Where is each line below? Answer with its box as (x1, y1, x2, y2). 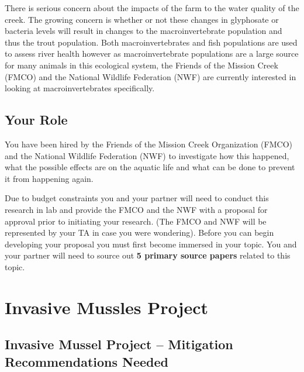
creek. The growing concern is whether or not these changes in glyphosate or (5, 13, 279, 25)
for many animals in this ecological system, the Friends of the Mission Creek (5, 58, 278, 71)
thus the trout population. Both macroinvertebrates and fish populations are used (5, 36, 298, 48)
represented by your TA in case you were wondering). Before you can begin (5, 226, 274, 239)
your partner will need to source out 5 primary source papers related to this (5, 249, 291, 261)
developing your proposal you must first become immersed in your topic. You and (5, 237, 297, 250)
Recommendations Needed (5, 352, 168, 370)
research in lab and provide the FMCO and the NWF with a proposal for (5, 203, 268, 215)
